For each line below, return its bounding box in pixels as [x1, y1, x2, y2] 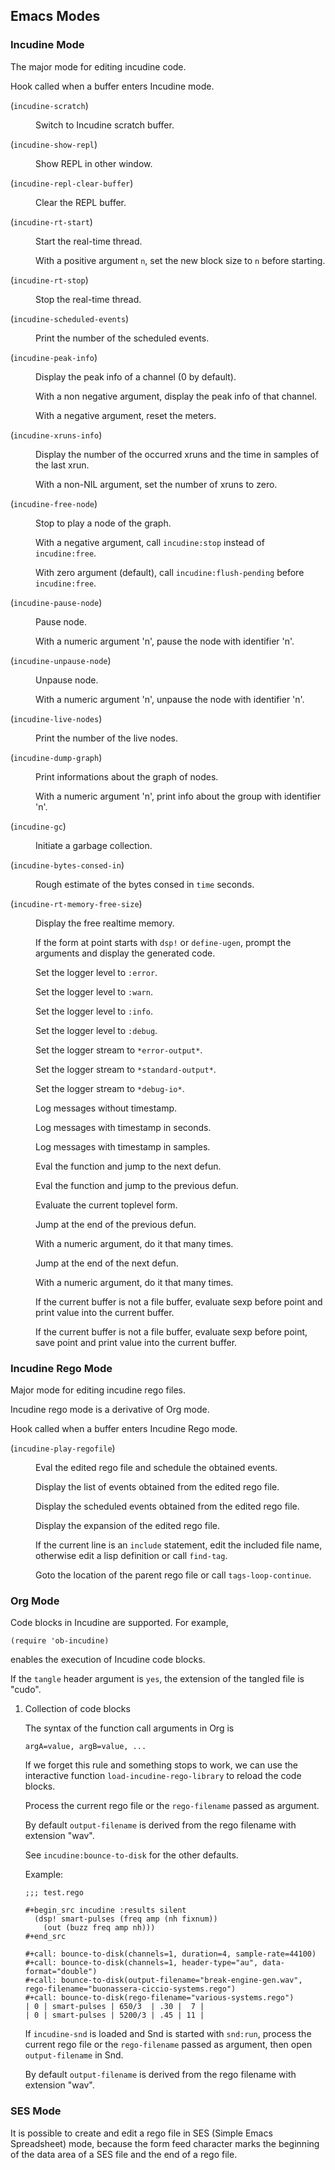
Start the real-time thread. [35, 235, 143, 247]
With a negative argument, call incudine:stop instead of [35, 536, 265, 548]
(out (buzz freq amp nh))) [43, 1923, 156, 1933]
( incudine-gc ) [10, 820, 67, 832]
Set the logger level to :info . [35, 1005, 153, 1017]
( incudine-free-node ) [10, 497, 98, 509]
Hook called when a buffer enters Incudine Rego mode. [10, 1422, 238, 1434]
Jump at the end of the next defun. [35, 1257, 179, 1269]
